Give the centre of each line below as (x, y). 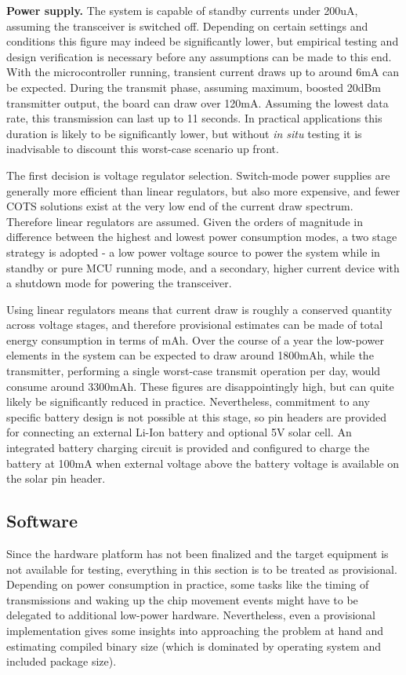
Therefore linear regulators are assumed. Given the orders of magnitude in (185, 221)
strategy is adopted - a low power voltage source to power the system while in (193, 252)
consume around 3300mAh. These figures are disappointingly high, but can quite (200, 386)
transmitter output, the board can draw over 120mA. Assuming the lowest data (198, 102)
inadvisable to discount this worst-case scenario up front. (143, 149)
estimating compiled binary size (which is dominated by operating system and (194, 646)
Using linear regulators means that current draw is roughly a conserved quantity (199, 309)
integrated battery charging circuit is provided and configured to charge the (188, 448)
